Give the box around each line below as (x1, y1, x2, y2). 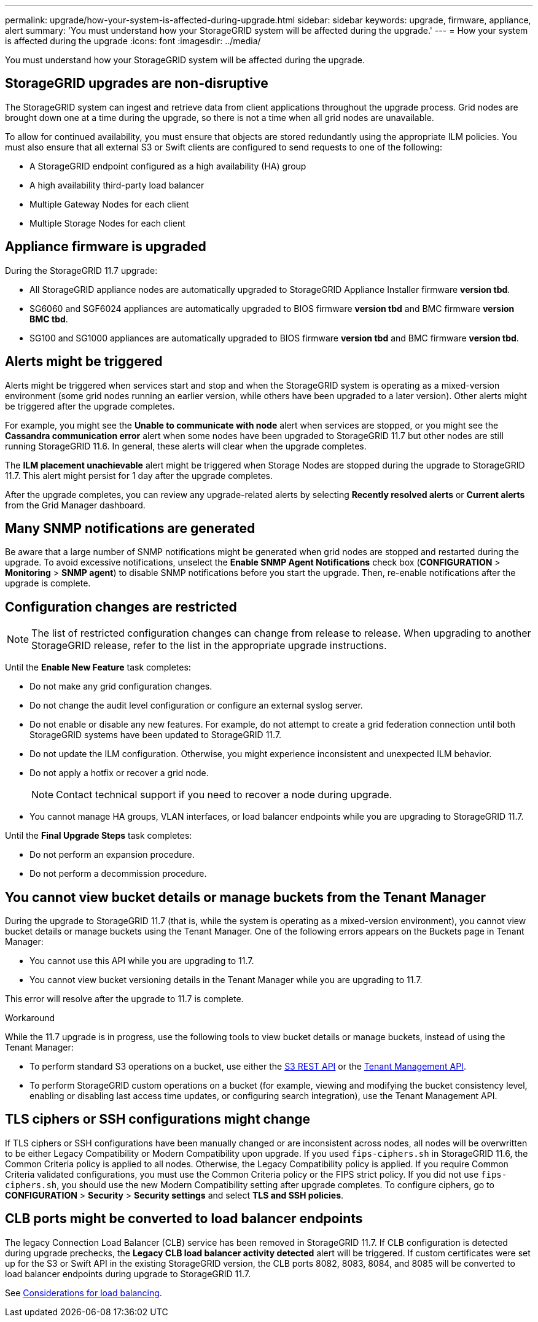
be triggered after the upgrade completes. (5, 400, 175, 411)
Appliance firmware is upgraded (5, 239, 206, 255)
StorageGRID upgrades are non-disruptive (5, 76, 268, 91)
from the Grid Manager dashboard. (5, 499, 146, 510)
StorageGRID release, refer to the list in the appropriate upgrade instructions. (31, 639, 387, 652)
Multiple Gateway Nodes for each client (29, 198, 189, 209)
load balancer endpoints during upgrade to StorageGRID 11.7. (5, 1268, 251, 1279)
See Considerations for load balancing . (5, 1287, 162, 1298)
